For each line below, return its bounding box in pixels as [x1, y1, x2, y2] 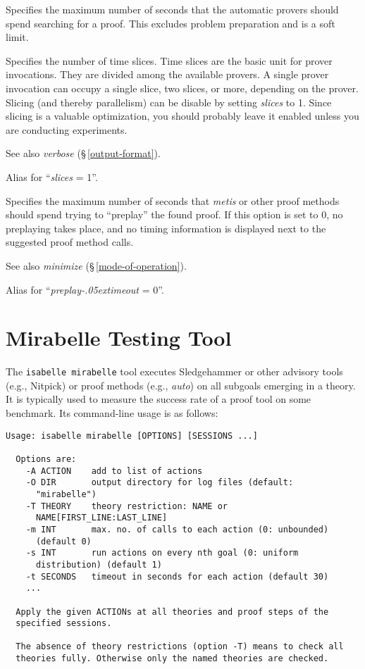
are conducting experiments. [6, 122, 128, 137]
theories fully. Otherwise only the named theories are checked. [16, 654, 329, 664]
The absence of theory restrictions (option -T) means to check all [16, 642, 344, 652]
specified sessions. [16, 618, 112, 629]
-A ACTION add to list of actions [25, 465, 203, 476]
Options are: [16, 454, 77, 464]
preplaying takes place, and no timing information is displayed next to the [6, 220, 326, 235]
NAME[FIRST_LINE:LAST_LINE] [35, 513, 168, 523]
